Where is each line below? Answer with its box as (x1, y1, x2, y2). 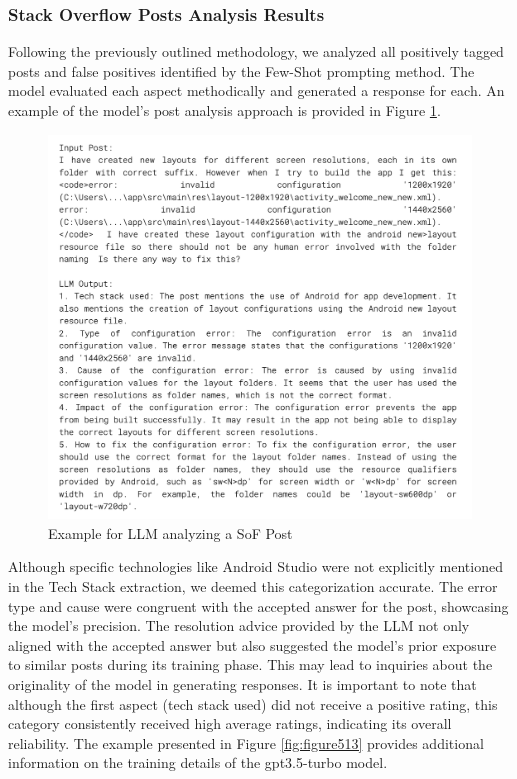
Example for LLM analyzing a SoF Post (48, 522, 293, 543)
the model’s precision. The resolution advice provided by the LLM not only (8, 615, 470, 636)
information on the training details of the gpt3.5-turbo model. (8, 752, 388, 773)
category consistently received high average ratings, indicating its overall (8, 713, 452, 734)
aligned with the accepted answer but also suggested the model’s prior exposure (8, 634, 497, 655)
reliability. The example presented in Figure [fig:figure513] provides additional (8, 732, 484, 753)
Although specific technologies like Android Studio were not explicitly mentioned (8, 556, 503, 577)
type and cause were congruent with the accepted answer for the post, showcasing (8, 595, 509, 616)
